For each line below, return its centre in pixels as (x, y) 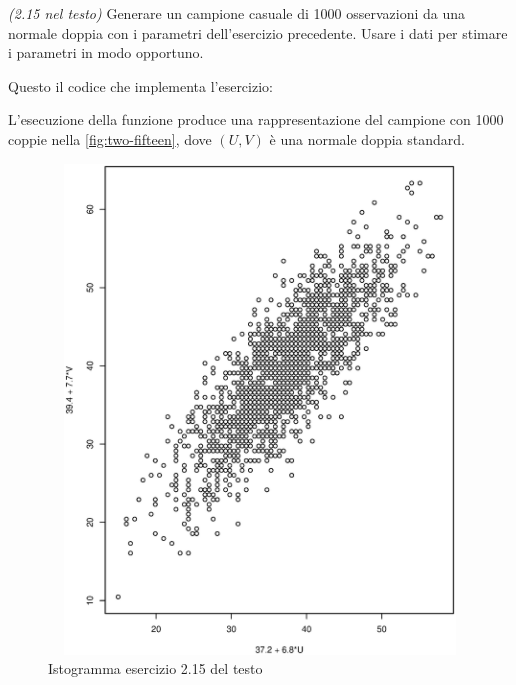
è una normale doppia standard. (367, 138)
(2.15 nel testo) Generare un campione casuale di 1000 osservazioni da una (237, 13)
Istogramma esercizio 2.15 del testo (155, 668)
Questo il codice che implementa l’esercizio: (140, 85)
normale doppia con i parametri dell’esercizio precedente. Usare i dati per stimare (258, 32)
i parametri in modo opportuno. (106, 52)
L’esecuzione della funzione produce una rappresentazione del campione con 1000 (256, 119)
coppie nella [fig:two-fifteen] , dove (110, 138)
